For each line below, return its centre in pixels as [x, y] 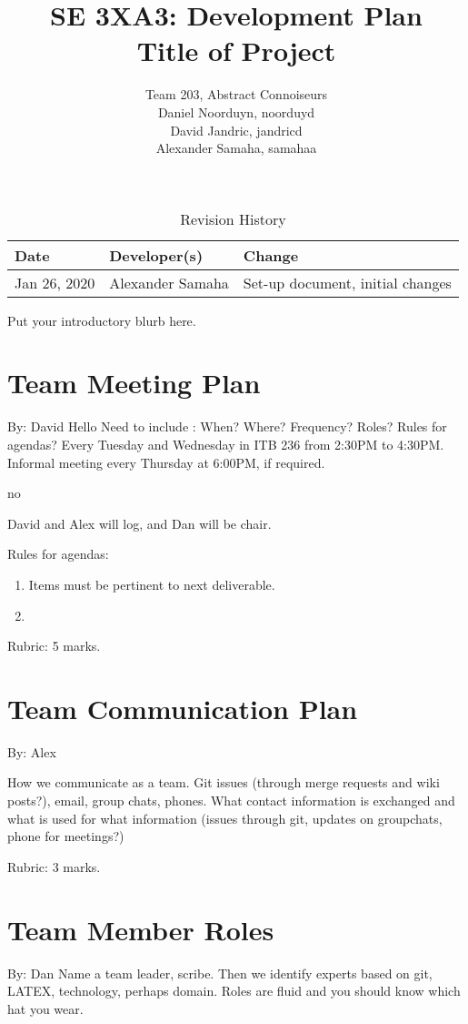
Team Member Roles [141, 929]
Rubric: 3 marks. [54, 866]
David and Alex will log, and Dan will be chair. [139, 523]
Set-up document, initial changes [347, 282]
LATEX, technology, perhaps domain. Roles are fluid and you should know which [234, 991]
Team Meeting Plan [134, 383]
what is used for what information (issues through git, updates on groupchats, [225, 818]
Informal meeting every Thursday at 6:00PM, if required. [166, 462]
